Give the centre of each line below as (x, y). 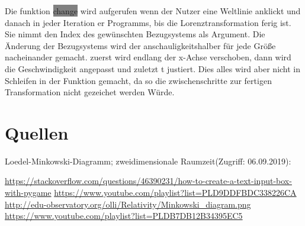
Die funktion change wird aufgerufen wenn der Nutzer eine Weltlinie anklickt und (153, 11)
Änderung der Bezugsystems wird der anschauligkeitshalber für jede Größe (140, 45)
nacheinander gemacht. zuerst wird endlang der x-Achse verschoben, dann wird (148, 57)
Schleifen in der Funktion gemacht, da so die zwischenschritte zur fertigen (138, 80)
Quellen (37, 132)
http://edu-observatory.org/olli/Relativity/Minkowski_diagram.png (128, 204)
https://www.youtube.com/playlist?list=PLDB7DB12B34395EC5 (124, 216)
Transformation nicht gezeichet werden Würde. (90, 92)
